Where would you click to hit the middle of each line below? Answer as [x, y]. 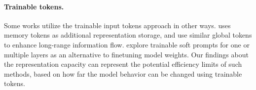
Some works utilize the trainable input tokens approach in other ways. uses [117, 25]
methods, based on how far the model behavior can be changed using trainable [123, 73]
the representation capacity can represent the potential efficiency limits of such [123, 64]
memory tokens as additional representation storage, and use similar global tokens [128, 35]
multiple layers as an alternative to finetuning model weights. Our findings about [126, 54]
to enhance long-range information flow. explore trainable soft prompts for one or [127, 44]
